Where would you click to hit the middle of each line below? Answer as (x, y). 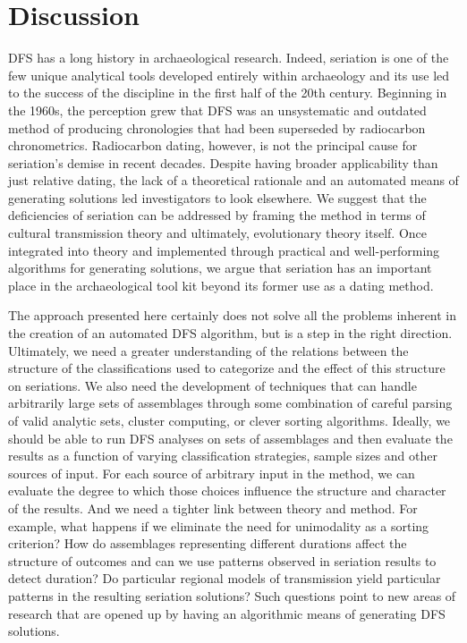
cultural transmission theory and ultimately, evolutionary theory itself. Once (218, 233)
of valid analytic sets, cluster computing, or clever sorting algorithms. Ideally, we (229, 420)
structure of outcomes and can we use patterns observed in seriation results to (222, 560)
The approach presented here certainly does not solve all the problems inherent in (233, 315)
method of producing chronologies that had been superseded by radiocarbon (217, 127)
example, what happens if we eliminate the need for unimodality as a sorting (219, 525)
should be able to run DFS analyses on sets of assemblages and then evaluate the (230, 438)
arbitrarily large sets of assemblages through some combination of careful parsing (230, 403)
